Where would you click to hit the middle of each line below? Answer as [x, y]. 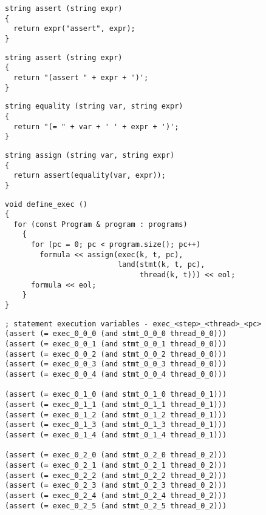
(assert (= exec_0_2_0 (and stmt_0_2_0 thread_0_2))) [116, 455]
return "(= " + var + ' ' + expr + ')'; [96, 126]
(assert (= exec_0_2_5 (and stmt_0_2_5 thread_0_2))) [116, 506]
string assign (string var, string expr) [90, 155]
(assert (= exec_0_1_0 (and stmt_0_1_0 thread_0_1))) [116, 395]
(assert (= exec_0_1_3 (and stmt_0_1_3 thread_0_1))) [116, 425]
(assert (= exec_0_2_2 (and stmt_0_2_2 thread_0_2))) [116, 475]
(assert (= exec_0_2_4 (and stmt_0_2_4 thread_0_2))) [116, 495]
